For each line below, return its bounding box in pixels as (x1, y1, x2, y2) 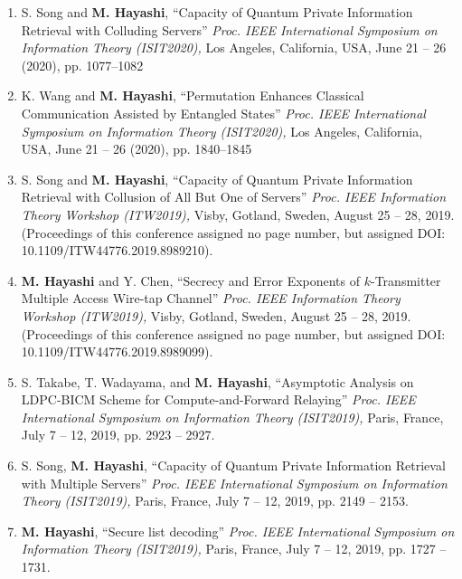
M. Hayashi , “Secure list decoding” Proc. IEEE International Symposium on (21, 521, 455, 540)
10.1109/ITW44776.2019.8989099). (21, 342, 213, 361)
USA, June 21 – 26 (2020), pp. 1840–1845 (21, 139, 252, 158)
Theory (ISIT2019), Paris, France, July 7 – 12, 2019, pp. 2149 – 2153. (21, 491, 409, 510)
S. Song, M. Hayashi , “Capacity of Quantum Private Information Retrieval (21, 456, 446, 475)
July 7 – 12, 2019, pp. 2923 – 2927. (21, 425, 215, 444)
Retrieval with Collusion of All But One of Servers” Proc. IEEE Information (21, 187, 447, 206)
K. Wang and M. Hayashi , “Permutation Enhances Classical (21, 86, 364, 105)
